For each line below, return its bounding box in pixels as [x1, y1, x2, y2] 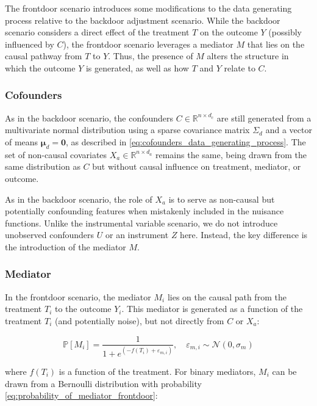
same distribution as [5, 160, 80, 173]
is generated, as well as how [85, 61, 189, 74]
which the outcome [5, 61, 76, 74]
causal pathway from [5, 49, 82, 62]
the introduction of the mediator [5, 240, 126, 253]
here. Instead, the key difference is [180, 228, 308, 241]
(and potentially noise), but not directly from [55, 314, 224, 327]
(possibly [268, 26, 302, 38]
